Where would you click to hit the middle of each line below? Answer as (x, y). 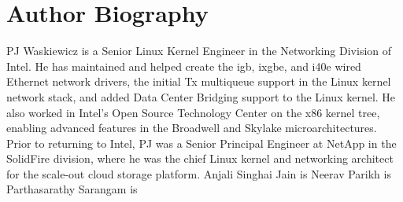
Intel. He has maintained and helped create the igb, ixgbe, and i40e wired (184, 66)
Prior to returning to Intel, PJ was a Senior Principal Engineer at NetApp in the (201, 143)
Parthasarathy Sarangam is (72, 189)
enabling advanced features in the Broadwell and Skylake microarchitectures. (192, 128)
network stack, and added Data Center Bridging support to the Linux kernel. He (201, 96)
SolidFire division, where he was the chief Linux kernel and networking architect (200, 158)
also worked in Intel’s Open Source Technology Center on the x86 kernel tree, (193, 112)
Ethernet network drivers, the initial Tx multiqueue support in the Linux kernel (199, 81)
